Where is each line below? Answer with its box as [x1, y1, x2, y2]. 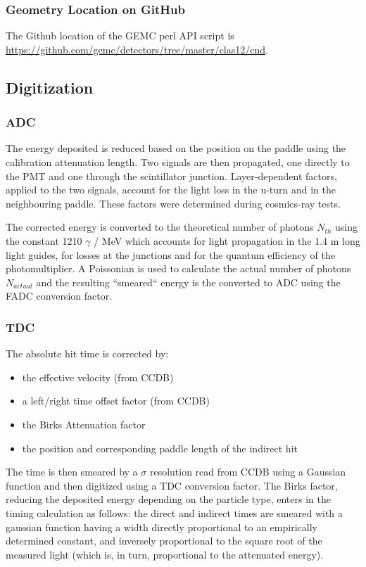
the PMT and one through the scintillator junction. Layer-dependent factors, [6, 168, 337, 183]
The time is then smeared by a [6, 464, 138, 479]
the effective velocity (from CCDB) [22, 369, 174, 384]
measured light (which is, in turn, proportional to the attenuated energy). [6, 547, 324, 561]
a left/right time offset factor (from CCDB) [22, 393, 210, 408]
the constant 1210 [6, 233, 82, 248]
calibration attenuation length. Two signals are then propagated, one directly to [6, 155, 350, 169]
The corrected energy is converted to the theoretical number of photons [6, 219, 314, 234]
